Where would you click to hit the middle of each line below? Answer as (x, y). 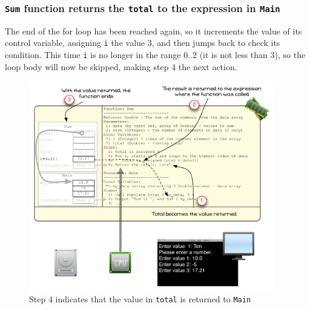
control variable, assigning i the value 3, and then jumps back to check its (143, 43)
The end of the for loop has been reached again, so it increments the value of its (153, 31)
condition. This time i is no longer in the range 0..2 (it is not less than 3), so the (155, 55)
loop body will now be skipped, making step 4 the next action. (121, 66)
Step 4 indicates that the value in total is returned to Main (140, 298)
